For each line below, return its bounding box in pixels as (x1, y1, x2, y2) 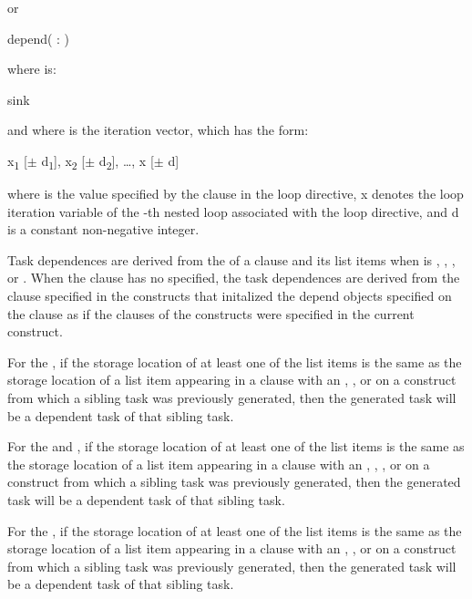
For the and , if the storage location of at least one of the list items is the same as (7, 437, 465, 456)
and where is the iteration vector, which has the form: (7, 120, 309, 139)
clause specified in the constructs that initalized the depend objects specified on (7, 286, 452, 305)
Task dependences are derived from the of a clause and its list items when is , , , (7, 250, 456, 269)
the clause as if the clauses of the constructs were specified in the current (7, 304, 415, 323)
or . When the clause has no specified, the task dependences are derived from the (7, 268, 460, 287)
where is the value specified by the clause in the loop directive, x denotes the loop (7, 184, 464, 203)
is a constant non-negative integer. (7, 220, 200, 239)
